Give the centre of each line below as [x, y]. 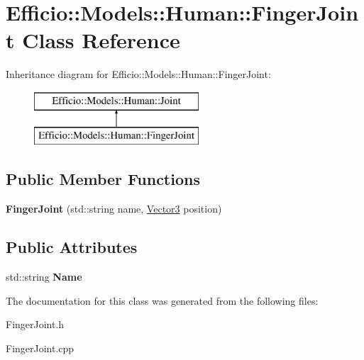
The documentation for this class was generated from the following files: [162, 300]
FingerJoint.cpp [40, 348]
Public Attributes [72, 247]
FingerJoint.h [35, 324]
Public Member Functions [103, 179]
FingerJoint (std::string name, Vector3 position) [114, 209]
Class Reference [101, 40]
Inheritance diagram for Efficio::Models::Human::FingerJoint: [138, 74]
